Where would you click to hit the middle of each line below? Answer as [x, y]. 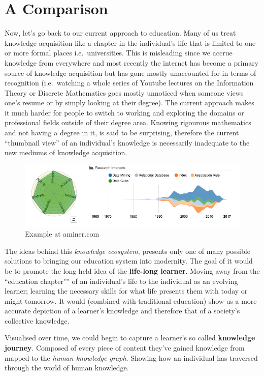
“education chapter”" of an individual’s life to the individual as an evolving [121, 281]
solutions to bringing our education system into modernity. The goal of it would [129, 261]
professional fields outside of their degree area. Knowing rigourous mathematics [128, 122]
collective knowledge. [37, 320]
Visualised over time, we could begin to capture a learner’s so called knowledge [130, 338]
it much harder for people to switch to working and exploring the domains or [124, 112]
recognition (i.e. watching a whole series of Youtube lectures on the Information [129, 83]
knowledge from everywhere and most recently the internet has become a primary [132, 62]
